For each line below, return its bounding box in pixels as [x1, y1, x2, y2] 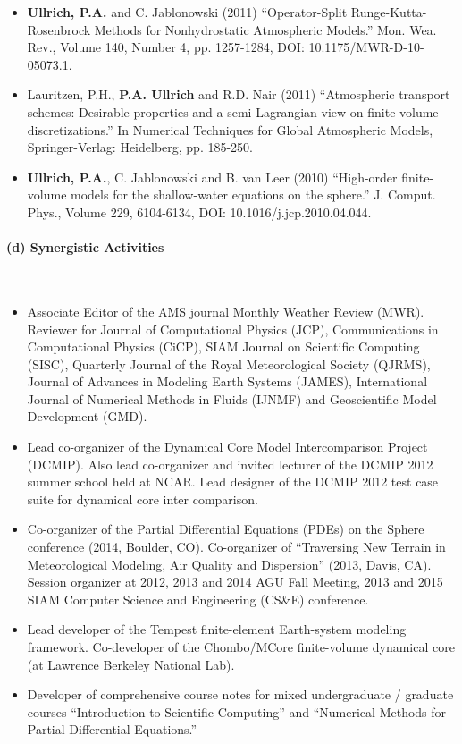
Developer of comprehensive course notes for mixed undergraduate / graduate [27, 685, 454, 704]
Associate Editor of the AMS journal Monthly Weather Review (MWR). [27, 301, 424, 320]
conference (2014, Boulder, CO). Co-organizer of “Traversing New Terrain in [27, 537, 446, 556]
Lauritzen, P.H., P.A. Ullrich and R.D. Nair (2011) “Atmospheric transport [27, 85, 450, 104]
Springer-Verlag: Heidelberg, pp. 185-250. [27, 138, 253, 156]
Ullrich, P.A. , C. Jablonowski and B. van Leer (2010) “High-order [27, 167, 398, 186]
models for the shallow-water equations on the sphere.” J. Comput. [71, 185, 436, 204]
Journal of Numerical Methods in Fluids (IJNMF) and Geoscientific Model [27, 389, 437, 408]
